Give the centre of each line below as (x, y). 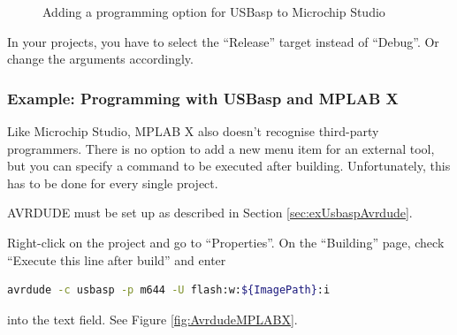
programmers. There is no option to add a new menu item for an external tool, (221, 148)
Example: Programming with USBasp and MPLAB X (203, 98)
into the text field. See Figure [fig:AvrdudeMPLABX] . (152, 319)
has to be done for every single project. (113, 183)
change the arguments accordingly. (100, 59)
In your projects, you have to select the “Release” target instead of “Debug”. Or (223, 41)
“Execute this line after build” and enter (117, 259)
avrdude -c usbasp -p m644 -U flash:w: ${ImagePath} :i (169, 290)
